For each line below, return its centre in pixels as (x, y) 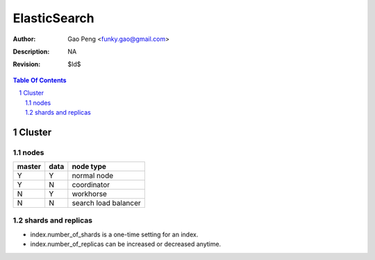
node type (89, 167)
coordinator (91, 185)
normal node (93, 176)
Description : (31, 51)
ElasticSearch (54, 18)
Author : (24, 39)
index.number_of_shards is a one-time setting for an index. (114, 234)
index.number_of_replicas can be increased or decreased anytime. (126, 244)
